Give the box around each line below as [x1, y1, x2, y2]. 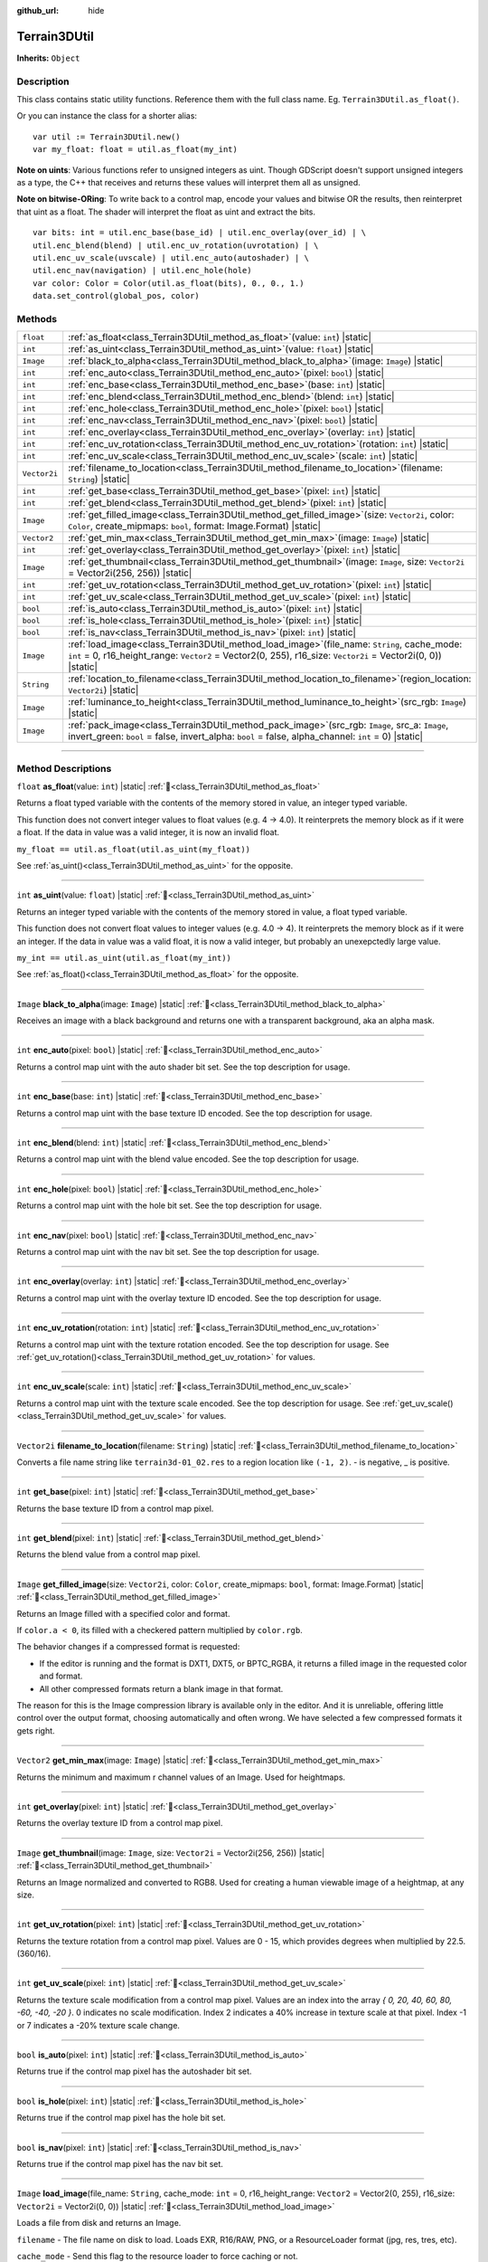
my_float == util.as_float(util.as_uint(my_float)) [16, 844, 251, 854]
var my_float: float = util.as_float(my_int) [33, 145, 239, 155]
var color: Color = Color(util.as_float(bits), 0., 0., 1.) [33, 278, 305, 289]
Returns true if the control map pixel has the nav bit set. [16, 2158, 223, 2169]
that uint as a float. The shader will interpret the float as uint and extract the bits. [16, 206, 316, 217]
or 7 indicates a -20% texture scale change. [16, 2020, 181, 2030]
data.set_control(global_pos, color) [33, 290, 201, 301]
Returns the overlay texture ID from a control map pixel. [16, 1818, 223, 1829]
